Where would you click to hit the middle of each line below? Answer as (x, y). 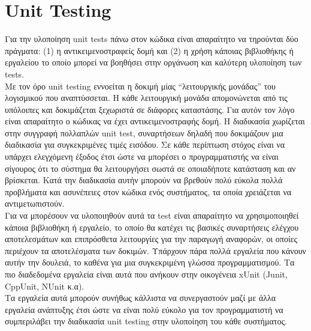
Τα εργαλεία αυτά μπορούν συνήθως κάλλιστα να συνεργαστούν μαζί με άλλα (141, 298)
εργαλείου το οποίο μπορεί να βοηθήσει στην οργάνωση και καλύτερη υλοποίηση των (153, 62)
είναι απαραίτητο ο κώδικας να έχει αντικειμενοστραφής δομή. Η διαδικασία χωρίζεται (155, 121)
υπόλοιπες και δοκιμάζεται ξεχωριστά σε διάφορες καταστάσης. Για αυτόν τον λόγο (150, 109)
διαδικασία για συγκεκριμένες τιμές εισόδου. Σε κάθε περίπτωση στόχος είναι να (145, 144)
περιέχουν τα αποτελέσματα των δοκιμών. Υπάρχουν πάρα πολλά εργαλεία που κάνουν (155, 250)
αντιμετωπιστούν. (35, 203)
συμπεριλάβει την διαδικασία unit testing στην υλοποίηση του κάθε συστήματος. (146, 321)
